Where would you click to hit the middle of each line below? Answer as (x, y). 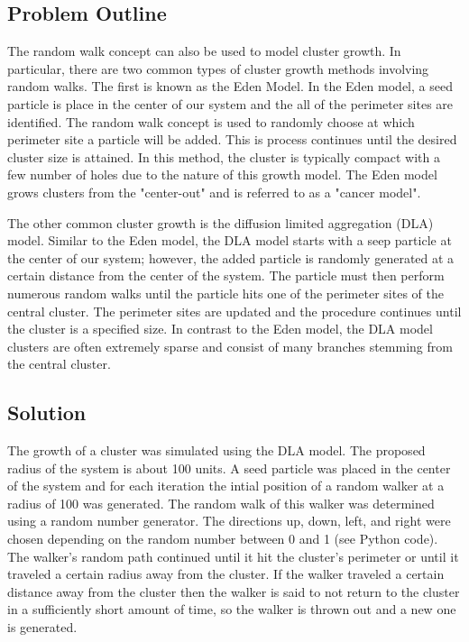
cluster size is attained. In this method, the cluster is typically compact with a (224, 156)
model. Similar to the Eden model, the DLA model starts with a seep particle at (230, 240)
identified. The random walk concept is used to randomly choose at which (211, 121)
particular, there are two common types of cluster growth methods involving (218, 68)
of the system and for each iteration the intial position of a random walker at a (226, 486)
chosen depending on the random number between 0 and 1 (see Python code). (223, 539)
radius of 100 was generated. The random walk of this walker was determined (221, 503)
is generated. (42, 627)
